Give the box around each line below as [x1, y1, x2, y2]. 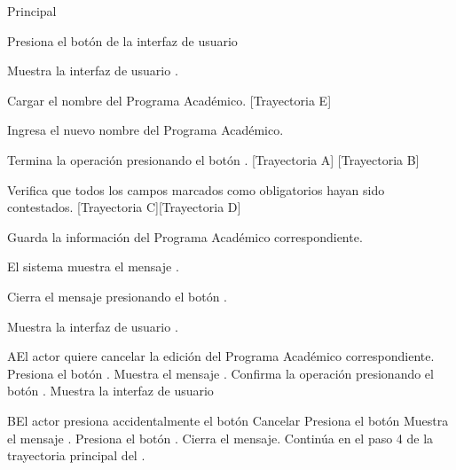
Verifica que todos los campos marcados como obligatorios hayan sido [7, 180, 385, 199]
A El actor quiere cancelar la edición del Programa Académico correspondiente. [7, 347, 435, 365]
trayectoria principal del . [7, 446, 145, 465]
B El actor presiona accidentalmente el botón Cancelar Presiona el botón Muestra [7, 411, 449, 429]
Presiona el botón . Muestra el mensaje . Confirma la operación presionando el [7, 364, 434, 382]
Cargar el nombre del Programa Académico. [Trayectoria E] [7, 90, 332, 109]
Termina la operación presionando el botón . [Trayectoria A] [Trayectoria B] [7, 150, 420, 168]
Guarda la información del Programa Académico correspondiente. [7, 227, 363, 246]
